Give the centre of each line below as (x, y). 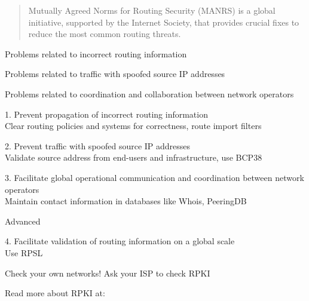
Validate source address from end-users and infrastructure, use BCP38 (134, 157)
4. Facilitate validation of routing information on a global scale (120, 241)
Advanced (23, 221)
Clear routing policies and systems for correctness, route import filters (133, 126)
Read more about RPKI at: (55, 293)
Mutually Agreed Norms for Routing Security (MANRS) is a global (152, 10)
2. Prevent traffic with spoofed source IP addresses (98, 145)
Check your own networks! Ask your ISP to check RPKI (108, 273)
